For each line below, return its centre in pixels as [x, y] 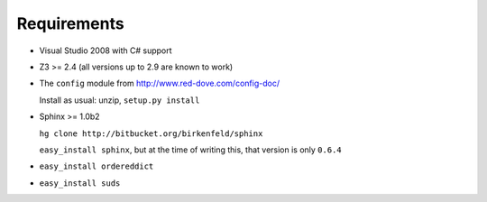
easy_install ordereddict [96, 166]
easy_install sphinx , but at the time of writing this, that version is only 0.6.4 [190, 150]
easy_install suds [80, 183]
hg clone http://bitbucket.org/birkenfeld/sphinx [151, 133]
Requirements [71, 23]
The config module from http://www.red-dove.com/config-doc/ [159, 83]
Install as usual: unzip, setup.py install [119, 100]
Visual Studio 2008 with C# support [106, 50]
